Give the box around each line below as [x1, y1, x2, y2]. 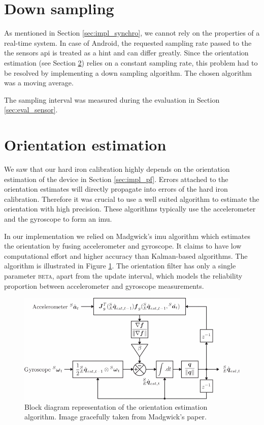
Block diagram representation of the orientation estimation [24, 401, 208, 412]
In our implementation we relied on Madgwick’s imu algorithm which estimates [4, 230, 250, 241]
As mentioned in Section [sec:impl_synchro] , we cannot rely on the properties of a [4, 27, 260, 38]
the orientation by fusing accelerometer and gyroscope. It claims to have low [4, 240, 242, 251]
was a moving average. [4, 77, 74, 88]
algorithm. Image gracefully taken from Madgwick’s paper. [24, 411, 207, 422]
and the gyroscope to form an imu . [4, 213, 112, 224]
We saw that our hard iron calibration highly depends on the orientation [4, 164, 230, 174]
